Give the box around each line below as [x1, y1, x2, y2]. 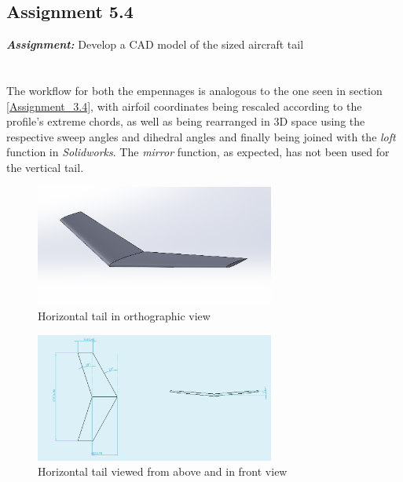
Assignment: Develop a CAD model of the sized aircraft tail [6, 36, 304, 53]
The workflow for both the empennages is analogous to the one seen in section [6, 82, 383, 98]
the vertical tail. [6, 159, 84, 175]
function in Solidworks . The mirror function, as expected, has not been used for [6, 144, 390, 160]
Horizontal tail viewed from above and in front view [38, 463, 288, 480]
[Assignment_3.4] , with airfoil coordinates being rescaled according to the [6, 97, 362, 114]
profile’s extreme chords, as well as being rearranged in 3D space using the [6, 113, 365, 130]
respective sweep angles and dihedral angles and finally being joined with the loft [6, 128, 396, 144]
